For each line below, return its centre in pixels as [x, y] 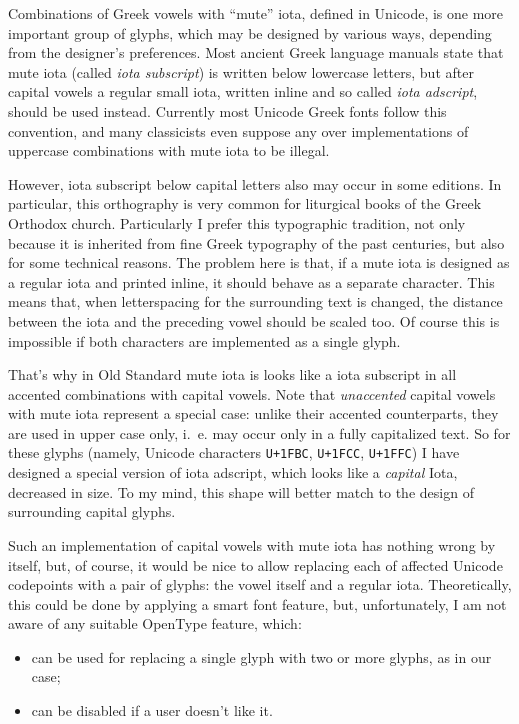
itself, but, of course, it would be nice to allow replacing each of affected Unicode [255, 564]
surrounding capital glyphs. [92, 511]
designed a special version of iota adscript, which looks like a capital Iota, [233, 472]
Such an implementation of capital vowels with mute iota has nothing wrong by [252, 544]
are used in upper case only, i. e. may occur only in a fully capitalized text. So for [259, 432]
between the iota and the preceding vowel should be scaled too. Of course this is [254, 320]
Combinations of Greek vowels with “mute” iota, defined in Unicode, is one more [256, 13]
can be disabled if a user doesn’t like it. [152, 710]
